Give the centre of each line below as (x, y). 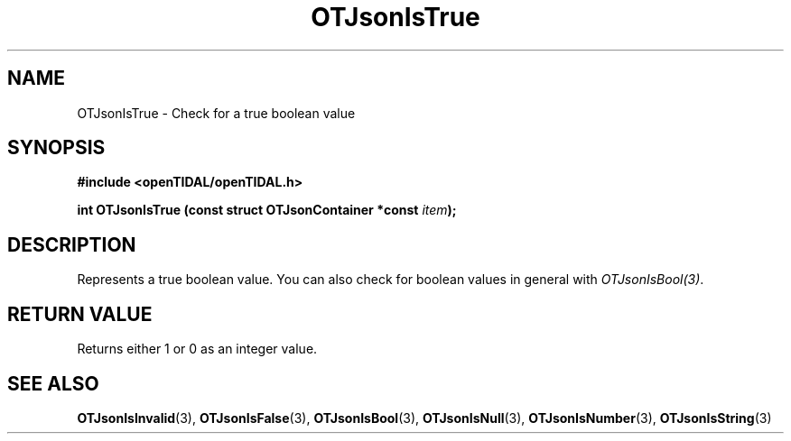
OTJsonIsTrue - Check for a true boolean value (216, 113)
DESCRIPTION (72, 244)
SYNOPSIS (56, 148)
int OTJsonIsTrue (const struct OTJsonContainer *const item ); (267, 210)
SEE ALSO (53, 383)
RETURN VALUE (80, 314)
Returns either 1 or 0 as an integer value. (197, 349)
